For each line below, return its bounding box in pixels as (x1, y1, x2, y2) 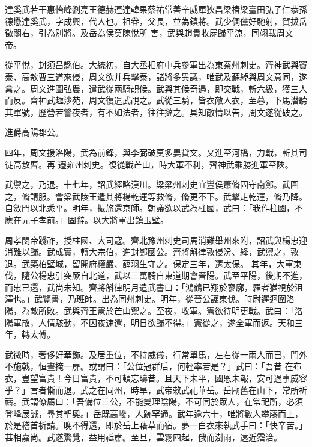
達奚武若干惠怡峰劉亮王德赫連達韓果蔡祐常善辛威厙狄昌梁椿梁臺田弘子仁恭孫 (5, 3, 307, 15)
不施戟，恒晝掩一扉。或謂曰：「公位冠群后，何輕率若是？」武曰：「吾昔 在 (5, 360, 293, 372)
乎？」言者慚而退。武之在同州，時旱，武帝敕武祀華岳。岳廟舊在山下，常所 (5, 383, 299, 396)
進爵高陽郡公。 (5, 126, 64, 138)
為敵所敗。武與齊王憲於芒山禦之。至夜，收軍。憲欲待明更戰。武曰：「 (21, 304, 295, 317)
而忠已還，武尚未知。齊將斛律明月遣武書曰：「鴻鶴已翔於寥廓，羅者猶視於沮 (5, 280, 303, 293)
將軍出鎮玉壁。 (109, 213, 169, 226)
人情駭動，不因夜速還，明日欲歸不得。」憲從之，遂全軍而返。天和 (38, 316, 295, 328)
